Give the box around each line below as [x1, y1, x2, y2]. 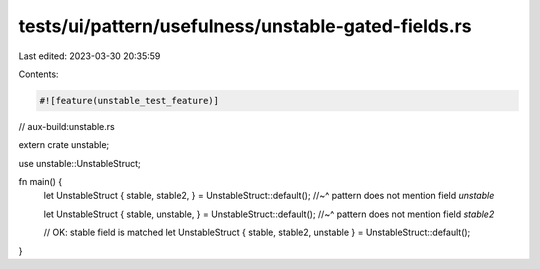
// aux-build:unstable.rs [18, 120, 115, 132]
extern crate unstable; [18, 139, 110, 151]
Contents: [18, 68, 59, 80]
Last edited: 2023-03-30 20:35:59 [18, 50, 161, 62]
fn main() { [18, 176, 63, 188]
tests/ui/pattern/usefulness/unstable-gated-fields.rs [18, 15, 472, 37]
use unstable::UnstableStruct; [18, 157, 142, 169]
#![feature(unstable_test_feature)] [39, 95, 220, 106]
